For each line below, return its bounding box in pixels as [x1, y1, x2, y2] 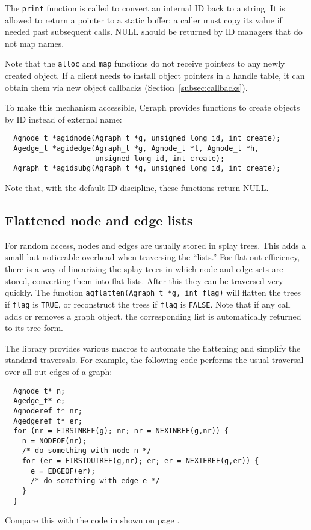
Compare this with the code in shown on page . [5, 514, 180, 526]
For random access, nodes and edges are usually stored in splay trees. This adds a [5, 239, 306, 251]
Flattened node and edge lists [5, 211, 193, 230]
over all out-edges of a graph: [5, 365, 112, 377]
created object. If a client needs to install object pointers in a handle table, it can [5, 69, 305, 82]
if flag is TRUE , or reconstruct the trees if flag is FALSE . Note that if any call [5, 297, 291, 310]
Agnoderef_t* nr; [13, 406, 82, 415]
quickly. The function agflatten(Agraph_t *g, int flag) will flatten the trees [5, 286, 301, 299]
